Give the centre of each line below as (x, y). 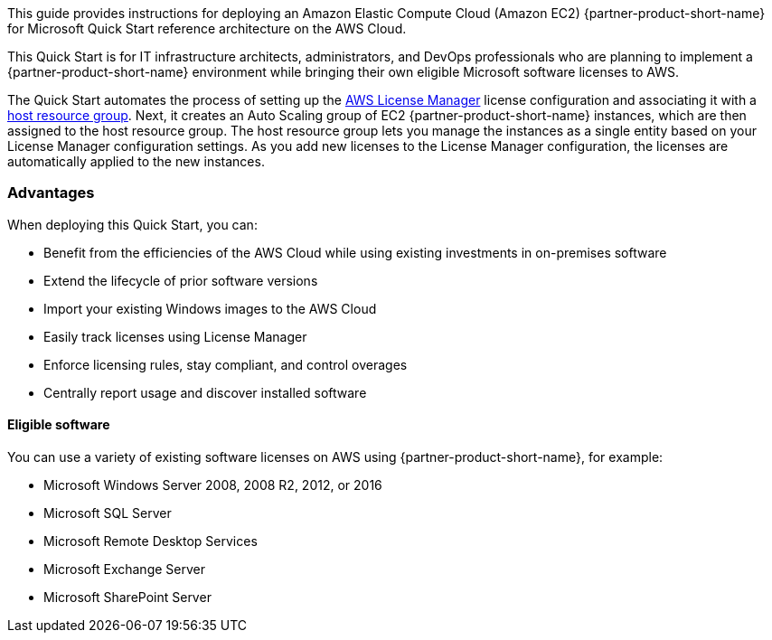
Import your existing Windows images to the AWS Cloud (210, 308)
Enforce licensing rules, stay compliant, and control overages (226, 364)
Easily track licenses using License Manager (175, 336)
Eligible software (59, 425)
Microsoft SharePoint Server (127, 597)
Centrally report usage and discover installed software (205, 392)
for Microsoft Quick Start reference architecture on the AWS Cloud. (207, 28)
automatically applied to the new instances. (136, 161)
